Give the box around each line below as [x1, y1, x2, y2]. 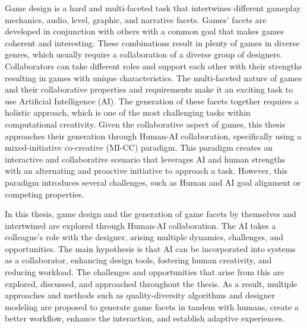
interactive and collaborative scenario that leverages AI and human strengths [5, 152, 286, 165]
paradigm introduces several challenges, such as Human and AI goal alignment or [5, 176, 301, 188]
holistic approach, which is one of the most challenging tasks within [5, 106, 251, 119]
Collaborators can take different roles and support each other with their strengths [5, 59, 302, 72]
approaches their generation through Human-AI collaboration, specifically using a [5, 129, 302, 142]
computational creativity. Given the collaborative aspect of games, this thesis [5, 117, 286, 130]
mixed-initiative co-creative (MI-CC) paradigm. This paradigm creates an [5, 141, 273, 154]
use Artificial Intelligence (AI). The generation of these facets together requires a [5, 94, 299, 107]
